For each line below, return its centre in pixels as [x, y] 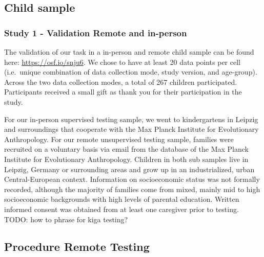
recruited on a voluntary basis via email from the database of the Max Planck [126, 149]
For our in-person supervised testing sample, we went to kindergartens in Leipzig [131, 119]
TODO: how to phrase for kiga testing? [66, 219]
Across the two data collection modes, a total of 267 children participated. [121, 81]
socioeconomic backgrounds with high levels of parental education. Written [122, 199]
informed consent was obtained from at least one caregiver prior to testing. [121, 209]
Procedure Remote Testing [77, 247]
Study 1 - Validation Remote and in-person [96, 32]
